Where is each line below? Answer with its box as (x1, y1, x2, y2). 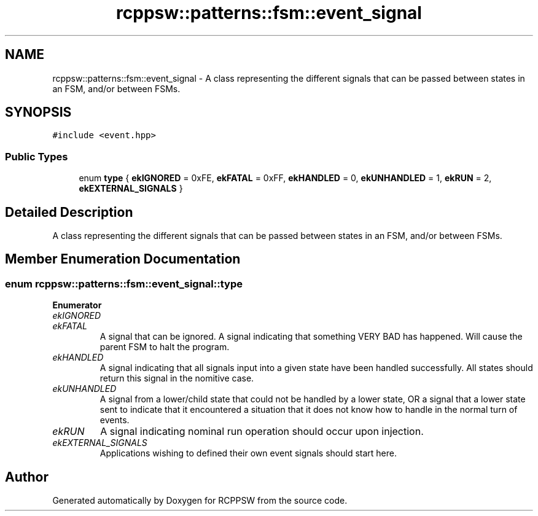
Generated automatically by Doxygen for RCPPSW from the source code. (52, 495, 348, 506)
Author (5, 469, 49, 485)
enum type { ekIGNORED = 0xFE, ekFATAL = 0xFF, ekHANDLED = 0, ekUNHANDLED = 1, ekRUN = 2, (79, 173, 492, 184)
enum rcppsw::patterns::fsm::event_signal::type (5, 277, 243, 290)
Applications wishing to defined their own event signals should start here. (99, 448, 397, 459)
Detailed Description (5, 204, 133, 220)
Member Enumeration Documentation (5, 251, 241, 267)
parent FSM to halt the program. (99, 342, 230, 353)
